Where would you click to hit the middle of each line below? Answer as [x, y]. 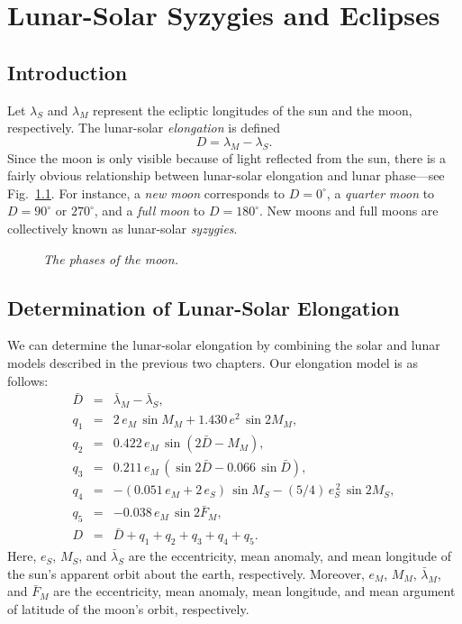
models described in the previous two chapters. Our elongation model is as [213, 362]
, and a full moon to [149, 211]
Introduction [68, 72]
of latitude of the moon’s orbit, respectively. [128, 608]
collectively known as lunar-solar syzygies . [122, 228]
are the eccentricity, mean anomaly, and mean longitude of [290, 556]
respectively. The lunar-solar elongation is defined [144, 128]
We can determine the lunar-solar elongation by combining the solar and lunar [224, 345]
